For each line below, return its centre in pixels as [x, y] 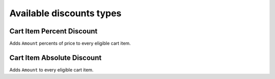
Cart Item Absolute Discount [56, 57]
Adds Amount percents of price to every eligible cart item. [70, 44]
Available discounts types [65, 13]
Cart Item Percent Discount [53, 31]
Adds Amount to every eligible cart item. [51, 70]
